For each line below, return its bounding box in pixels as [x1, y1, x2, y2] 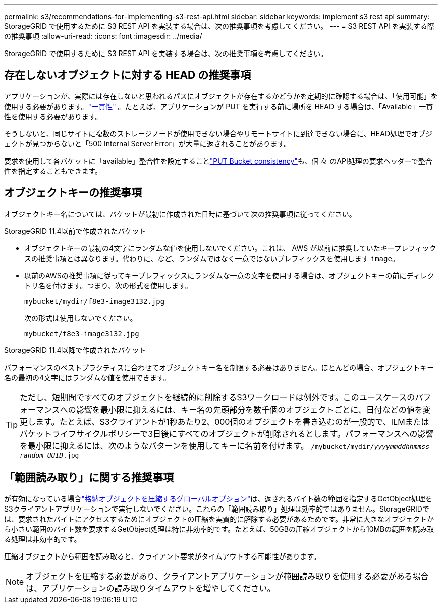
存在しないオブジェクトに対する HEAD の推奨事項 [4, 69, 251, 82]
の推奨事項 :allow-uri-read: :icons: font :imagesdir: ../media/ [4, 32, 202, 40]
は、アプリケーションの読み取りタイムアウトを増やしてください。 [26, 583, 275, 593]
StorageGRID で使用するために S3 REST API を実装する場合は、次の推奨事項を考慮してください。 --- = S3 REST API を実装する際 [4, 22, 434, 30]
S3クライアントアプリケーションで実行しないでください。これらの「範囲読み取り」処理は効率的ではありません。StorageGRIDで [4, 504, 429, 513]
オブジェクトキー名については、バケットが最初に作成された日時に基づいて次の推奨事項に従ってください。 [4, 209, 356, 218]
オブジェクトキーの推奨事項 [4, 186, 142, 199]
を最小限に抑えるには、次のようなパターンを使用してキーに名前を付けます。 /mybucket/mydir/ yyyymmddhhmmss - [20, 440, 433, 451]
